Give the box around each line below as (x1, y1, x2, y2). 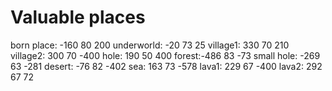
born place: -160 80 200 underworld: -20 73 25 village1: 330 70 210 (10, 39, 290, 51)
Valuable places (10, 6, 146, 29)
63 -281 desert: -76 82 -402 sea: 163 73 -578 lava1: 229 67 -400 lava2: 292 (10, 60, 323, 72)
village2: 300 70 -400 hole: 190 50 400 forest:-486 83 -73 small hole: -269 (10, 49, 321, 61)
